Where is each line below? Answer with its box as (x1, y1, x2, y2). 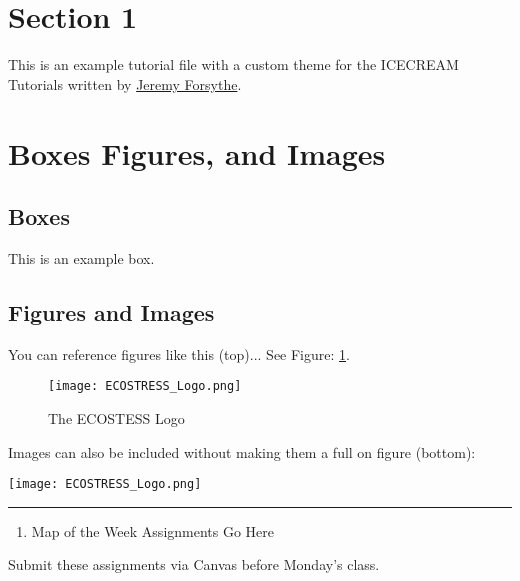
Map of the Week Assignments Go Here (31, 520, 275, 541)
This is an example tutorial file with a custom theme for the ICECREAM (8, 54, 459, 75)
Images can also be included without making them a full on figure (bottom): (8, 441, 476, 462)
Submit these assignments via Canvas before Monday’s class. (8, 554, 380, 575)
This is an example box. (8, 247, 155, 268)
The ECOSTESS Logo (48, 407, 185, 428)
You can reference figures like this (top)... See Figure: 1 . (8, 343, 350, 364)
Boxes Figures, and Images (8, 132, 386, 173)
